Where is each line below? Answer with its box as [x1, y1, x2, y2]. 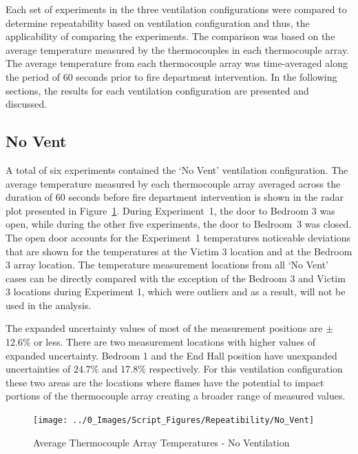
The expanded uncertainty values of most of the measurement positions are [6, 321, 323, 335]
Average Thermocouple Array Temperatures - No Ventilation [33, 435, 290, 449]
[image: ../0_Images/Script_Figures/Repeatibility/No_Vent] [33, 415, 315, 426]
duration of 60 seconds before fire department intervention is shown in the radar [6, 190, 344, 204]
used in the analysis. [6, 297, 92, 312]
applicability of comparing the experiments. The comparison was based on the [6, 29, 335, 43]
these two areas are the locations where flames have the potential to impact [6, 375, 324, 389]
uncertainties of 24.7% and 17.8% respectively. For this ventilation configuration [6, 362, 343, 376]
